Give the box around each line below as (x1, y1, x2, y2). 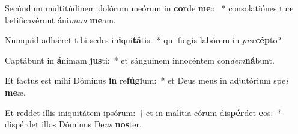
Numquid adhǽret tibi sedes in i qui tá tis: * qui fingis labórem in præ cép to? (5, 34, 281, 46)
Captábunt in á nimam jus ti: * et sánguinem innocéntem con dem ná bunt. (5, 53, 275, 66)
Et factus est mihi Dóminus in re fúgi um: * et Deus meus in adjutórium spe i (5, 74, 288, 87)
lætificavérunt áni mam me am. (5, 13, 116, 26)
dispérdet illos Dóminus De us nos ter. (5, 118, 142, 130)
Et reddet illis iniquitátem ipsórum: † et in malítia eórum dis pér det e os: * (5, 106, 282, 118)
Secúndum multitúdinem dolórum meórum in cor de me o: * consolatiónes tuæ (5, 2, 294, 14)
